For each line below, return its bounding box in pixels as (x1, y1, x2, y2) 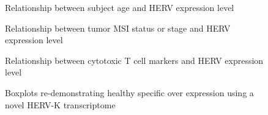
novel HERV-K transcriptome (5, 98, 116, 111)
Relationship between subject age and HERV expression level (5, 1, 234, 13)
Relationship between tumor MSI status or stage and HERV (5, 21, 231, 34)
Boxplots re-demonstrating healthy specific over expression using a (5, 86, 254, 99)
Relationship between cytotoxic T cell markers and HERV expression (5, 54, 264, 66)
